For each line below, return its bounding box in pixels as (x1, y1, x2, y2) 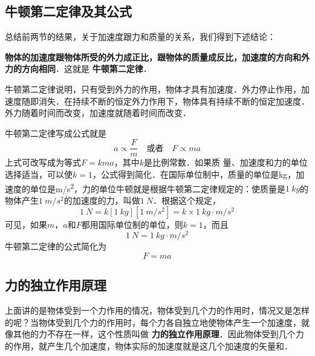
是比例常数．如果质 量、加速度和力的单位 (143, 156, 308, 169)
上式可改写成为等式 (5, 156, 81, 169)
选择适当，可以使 (5, 168, 73, 181)
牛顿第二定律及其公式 (5, 2, 132, 21)
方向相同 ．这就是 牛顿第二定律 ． (21, 62, 152, 75)
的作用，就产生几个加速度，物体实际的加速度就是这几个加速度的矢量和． (5, 339, 293, 352)
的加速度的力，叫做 (63, 193, 140, 206)
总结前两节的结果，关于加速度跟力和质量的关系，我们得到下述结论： (5, 30, 276, 43)
